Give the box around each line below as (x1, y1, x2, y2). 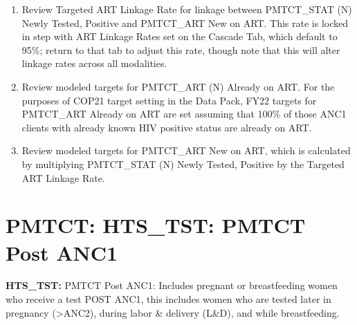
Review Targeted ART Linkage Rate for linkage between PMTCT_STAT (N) (21, 2, 352, 16)
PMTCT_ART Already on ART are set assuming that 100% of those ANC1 (21, 106, 347, 121)
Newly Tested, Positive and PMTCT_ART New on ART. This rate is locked (21, 15, 349, 30)
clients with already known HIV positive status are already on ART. (21, 120, 312, 134)
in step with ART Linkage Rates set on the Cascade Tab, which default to (21, 29, 338, 44)
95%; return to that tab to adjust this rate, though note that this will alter (21, 42, 340, 57)
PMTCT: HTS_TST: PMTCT (6, 211, 306, 239)
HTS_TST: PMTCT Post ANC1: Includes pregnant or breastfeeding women (6, 278, 338, 292)
